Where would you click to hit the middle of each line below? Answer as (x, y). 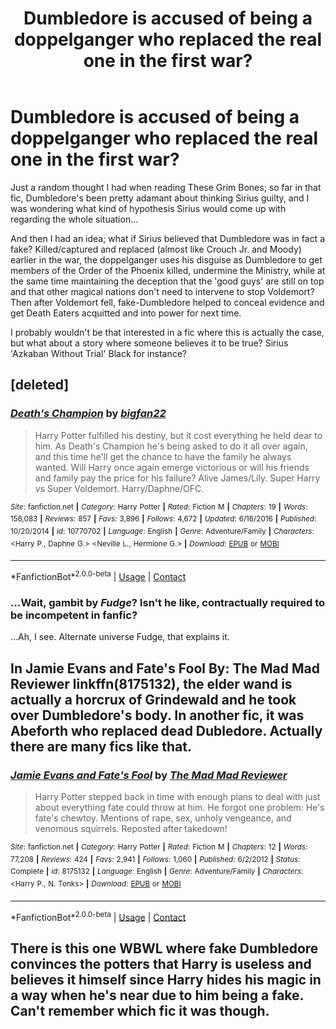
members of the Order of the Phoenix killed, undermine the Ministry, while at (168, 270)
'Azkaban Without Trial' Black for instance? (99, 353)
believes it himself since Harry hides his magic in (166, 979)
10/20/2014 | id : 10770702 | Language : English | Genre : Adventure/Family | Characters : (162, 531)
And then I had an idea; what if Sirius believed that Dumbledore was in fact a (168, 238)
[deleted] (40, 385)
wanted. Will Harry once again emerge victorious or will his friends (172, 467)
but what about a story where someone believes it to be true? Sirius (149, 343)
